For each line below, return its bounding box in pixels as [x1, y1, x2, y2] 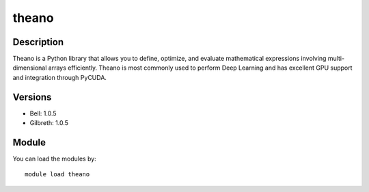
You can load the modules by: [12, 154, 97, 163]
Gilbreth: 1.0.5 [29, 119, 68, 127]
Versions [12, 91, 52, 102]
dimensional [12, 64, 47, 72]
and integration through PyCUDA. [12, 73, 107, 81]
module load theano [25, 171, 90, 178]
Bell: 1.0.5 [29, 109, 57, 118]
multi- [327, 55, 345, 63]
